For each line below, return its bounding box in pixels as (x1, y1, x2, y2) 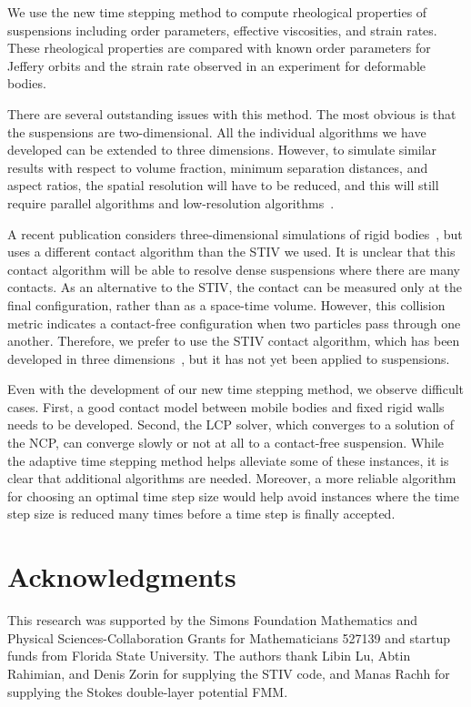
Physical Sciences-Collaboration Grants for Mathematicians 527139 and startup (7, 628, 450, 647)
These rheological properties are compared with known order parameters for (7, 38, 431, 57)
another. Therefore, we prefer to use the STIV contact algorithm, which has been (7, 331, 460, 350)
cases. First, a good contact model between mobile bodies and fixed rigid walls (7, 397, 445, 416)
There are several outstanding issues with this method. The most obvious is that (7, 104, 456, 123)
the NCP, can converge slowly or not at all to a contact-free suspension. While (7, 433, 445, 452)
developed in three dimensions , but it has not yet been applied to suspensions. (7, 348, 450, 368)
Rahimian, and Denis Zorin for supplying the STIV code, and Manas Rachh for (7, 663, 450, 682)
